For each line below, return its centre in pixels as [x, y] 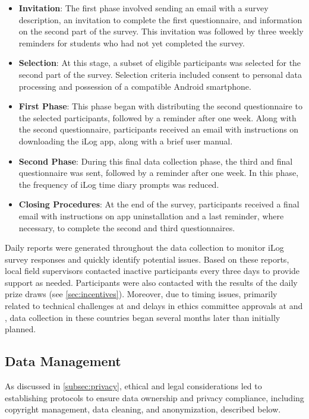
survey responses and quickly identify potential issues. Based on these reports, [147, 259]
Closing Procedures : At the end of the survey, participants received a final [159, 204]
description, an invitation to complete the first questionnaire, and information [160, 19]
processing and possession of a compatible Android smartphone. [135, 86]
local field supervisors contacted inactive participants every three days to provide [152, 271]
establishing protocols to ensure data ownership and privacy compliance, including [154, 397]
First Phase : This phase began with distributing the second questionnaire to [160, 106]
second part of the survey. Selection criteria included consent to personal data [160, 74]
